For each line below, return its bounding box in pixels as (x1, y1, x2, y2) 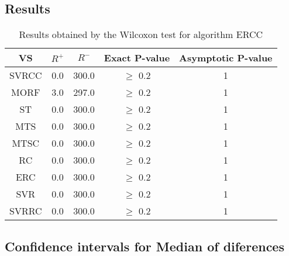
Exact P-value (104, 51, 170, 65)
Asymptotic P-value (179, 51, 273, 65)
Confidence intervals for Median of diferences (5, 237, 284, 255)
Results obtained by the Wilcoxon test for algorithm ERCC (19, 27, 263, 41)
